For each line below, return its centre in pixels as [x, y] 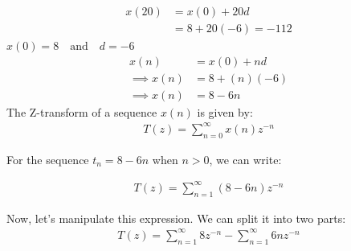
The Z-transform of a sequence [82, 111]
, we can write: [245, 159]
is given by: [225, 111]
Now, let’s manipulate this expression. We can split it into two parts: [176, 218]
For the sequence [48, 159]
